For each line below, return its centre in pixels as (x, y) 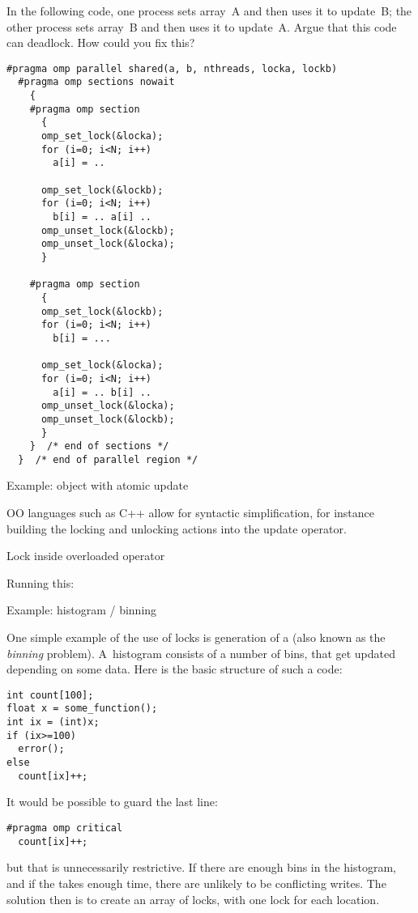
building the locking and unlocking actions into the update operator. (177, 528)
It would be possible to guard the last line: (112, 802)
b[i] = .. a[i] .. (102, 217)
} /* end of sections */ (99, 446)
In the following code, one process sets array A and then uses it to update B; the (209, 11)
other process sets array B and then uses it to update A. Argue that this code (202, 26)
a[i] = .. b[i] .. (102, 392)
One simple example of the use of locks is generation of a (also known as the (196, 637)
